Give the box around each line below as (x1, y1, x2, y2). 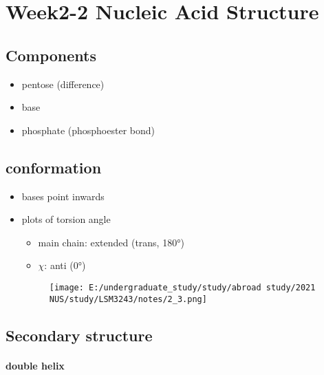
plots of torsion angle (21, 212, 111, 226)
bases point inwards (21, 189, 105, 203)
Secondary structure (6, 324, 153, 345)
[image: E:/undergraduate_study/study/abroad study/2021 (49, 282, 316, 292)
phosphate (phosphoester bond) (21, 122, 155, 137)
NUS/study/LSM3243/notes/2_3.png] (49, 294, 207, 304)
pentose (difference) (21, 76, 105, 91)
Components (6, 44, 96, 65)
